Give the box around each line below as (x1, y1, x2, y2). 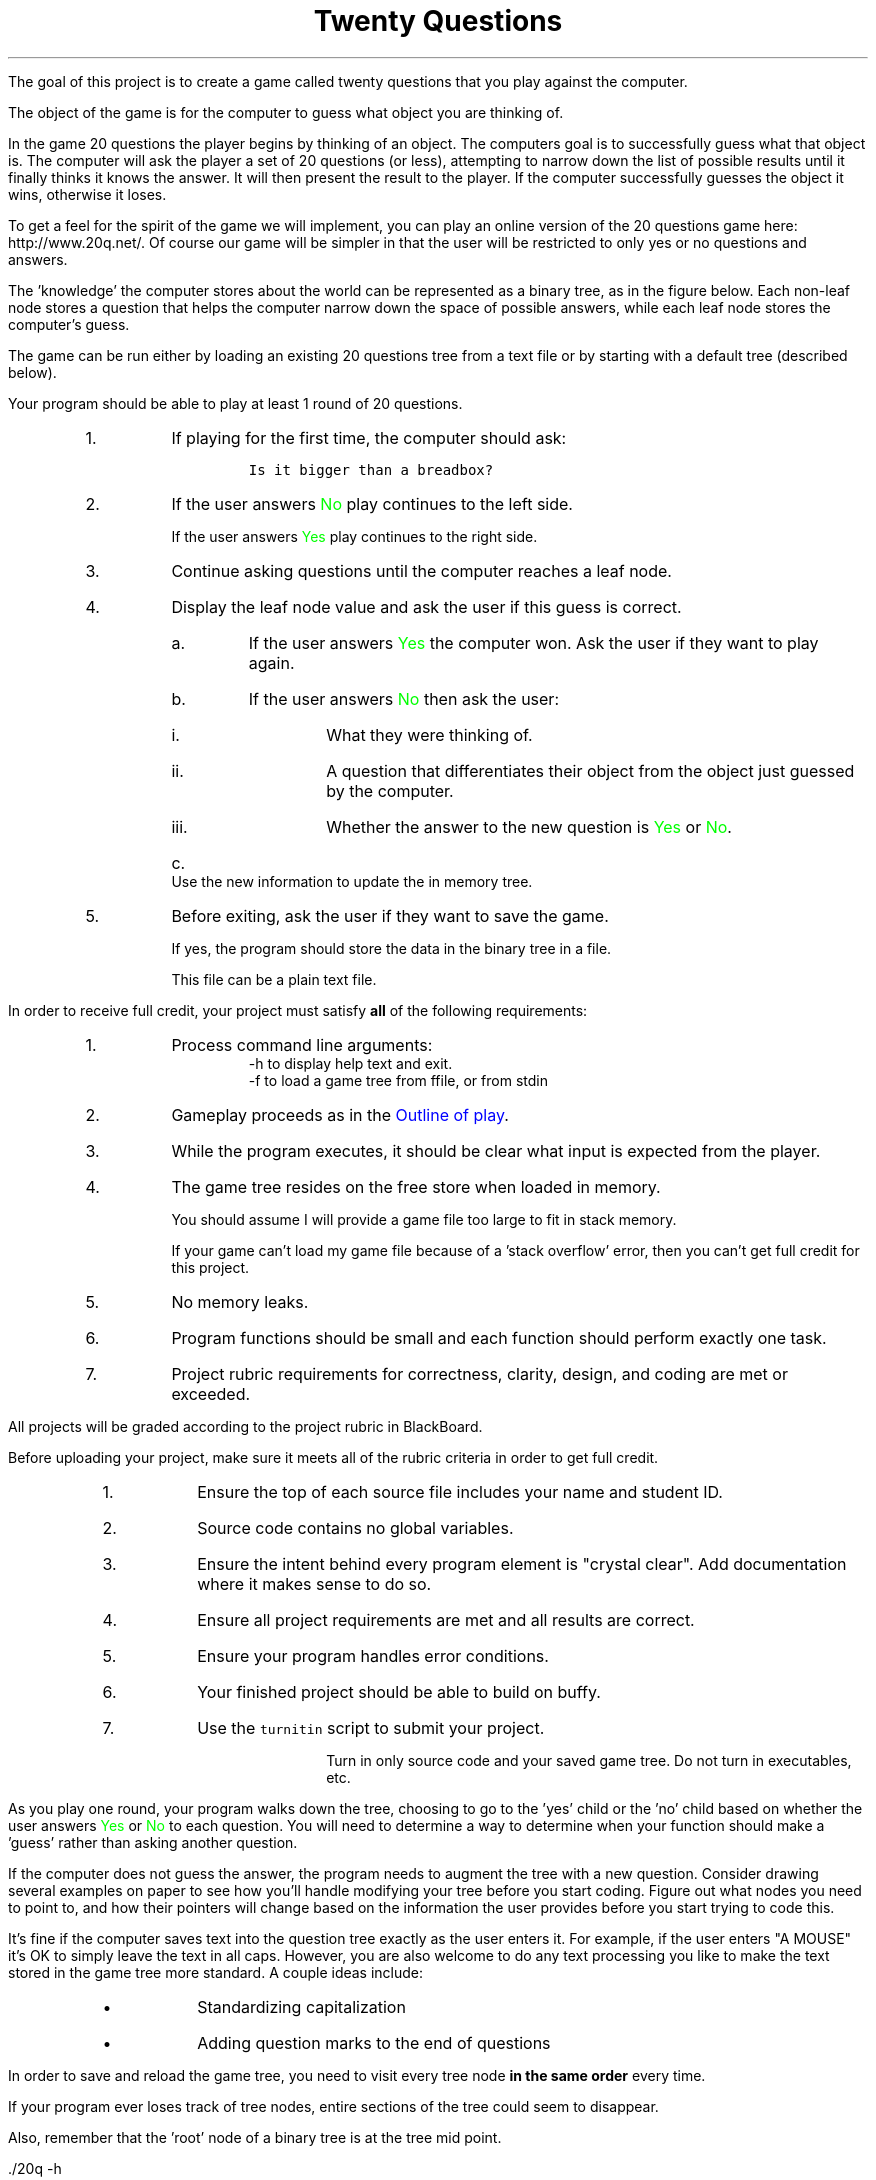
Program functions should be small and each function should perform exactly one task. (171, 1327, 827, 1348)
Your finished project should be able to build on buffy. (197, 1681, 601, 1702)
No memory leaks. (171, 1291, 309, 1312)
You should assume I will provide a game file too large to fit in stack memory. (171, 1210, 677, 1228)
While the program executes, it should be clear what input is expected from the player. (171, 1140, 821, 1161)
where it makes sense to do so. (197, 1573, 432, 1594)
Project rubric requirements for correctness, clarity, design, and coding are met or (171, 1363, 788, 1384)
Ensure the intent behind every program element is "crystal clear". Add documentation (197, 1553, 847, 1574)
